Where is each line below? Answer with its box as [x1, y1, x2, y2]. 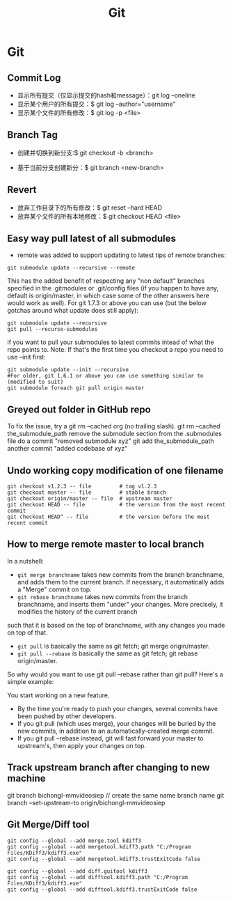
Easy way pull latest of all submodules [7, 233, 176, 245]
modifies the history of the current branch [17, 607, 138, 616]
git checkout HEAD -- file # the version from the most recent [7, 502, 226, 509]
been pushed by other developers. [17, 712, 117, 720]
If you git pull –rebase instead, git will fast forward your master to [17, 734, 204, 743]
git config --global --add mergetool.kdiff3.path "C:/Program [7, 843, 191, 851]
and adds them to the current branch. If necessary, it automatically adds [17, 577, 225, 586]
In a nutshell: [7, 557, 44, 565]
